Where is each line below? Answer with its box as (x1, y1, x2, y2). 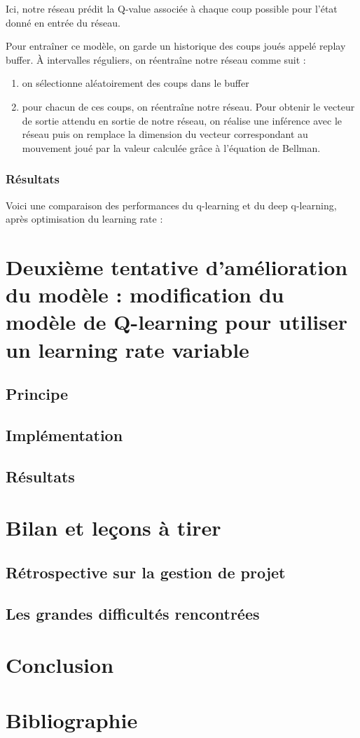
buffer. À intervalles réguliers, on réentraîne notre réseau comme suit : (6, 52, 306, 67)
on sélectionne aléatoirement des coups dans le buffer (22, 76, 249, 90)
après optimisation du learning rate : (6, 211, 163, 226)
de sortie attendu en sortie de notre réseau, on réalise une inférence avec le (22, 113, 342, 127)
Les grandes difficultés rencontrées (6, 602, 260, 624)
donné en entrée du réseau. (6, 15, 120, 29)
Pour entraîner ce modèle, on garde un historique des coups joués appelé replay (6, 39, 346, 53)
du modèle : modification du (6, 280, 284, 309)
